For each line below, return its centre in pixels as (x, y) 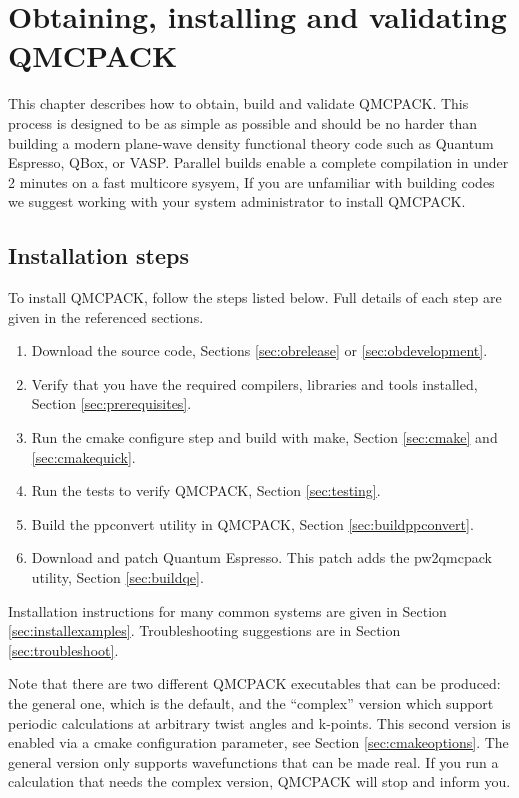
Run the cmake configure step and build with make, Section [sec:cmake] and (264, 437)
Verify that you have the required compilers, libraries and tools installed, (254, 383)
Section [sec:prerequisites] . (111, 403)
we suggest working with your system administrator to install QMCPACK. (237, 201)
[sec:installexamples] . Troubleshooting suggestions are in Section (204, 630)
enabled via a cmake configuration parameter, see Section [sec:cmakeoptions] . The (258, 742)
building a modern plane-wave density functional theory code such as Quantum (251, 142)
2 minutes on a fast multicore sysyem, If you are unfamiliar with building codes (251, 181)
